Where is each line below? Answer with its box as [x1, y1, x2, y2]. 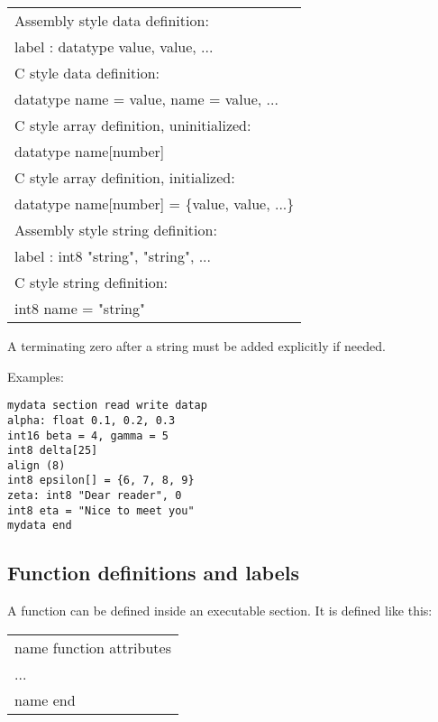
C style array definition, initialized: [14, 167, 235, 188]
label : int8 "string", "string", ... [14, 245, 212, 266]
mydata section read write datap [7, 399, 207, 412]
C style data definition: [14, 62, 160, 83]
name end [14, 689, 76, 710]
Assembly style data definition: [14, 10, 209, 31]
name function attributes [14, 636, 171, 658]
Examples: [7, 366, 64, 385]
